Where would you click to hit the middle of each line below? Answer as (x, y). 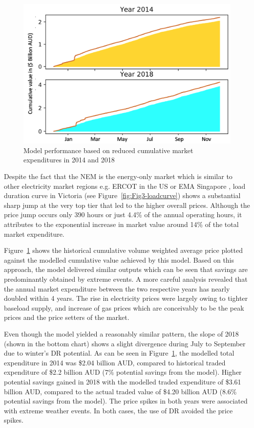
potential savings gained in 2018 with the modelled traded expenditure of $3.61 (123, 381)
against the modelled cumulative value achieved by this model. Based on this (119, 259)
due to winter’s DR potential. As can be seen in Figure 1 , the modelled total (119, 353)
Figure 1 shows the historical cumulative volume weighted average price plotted (123, 250)
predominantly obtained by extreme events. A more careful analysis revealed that (126, 279)
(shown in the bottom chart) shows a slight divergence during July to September (125, 343)
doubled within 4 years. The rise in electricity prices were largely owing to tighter (126, 298)
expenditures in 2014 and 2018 (69, 160)
